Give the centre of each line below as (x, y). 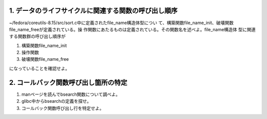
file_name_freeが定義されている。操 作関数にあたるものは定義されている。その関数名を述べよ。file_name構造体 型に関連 (133, 29)
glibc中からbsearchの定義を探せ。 (56, 101)
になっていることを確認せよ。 (40, 68)
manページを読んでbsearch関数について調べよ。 (71, 94)
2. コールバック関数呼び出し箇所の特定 (68, 82)
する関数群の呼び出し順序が (37, 37)
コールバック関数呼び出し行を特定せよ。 (63, 108)
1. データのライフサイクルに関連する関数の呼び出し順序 (93, 11)
